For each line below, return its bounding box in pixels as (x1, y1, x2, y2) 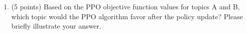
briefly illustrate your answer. (11, 21, 101, 31)
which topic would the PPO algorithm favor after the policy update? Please (11, 11, 243, 21)
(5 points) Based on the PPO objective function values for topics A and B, (11, 1, 240, 11)
